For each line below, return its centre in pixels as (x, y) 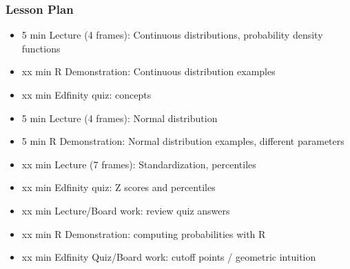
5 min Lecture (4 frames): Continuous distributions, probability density (172, 35)
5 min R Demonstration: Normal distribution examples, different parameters (183, 141)
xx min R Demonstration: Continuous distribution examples (148, 71)
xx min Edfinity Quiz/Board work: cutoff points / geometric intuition (169, 257)
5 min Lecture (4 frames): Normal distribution (120, 118)
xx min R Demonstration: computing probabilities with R (144, 233)
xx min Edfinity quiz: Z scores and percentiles (119, 187)
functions (41, 48)
